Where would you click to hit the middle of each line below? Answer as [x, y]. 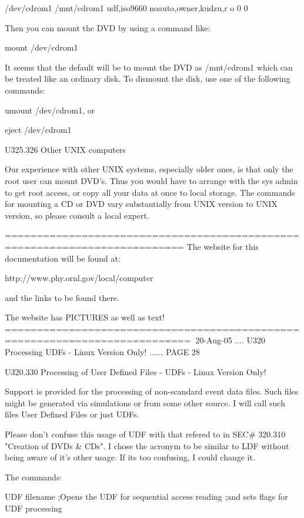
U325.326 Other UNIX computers [65, 149]
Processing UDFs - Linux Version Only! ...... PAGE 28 [102, 352]
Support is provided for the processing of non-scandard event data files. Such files [152, 391]
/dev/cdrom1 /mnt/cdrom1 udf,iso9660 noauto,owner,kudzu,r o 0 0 [126, 8]
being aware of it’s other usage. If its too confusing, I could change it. [130, 457]
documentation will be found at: [63, 258]
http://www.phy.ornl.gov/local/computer [79, 278]
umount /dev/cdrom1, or [50, 110]
